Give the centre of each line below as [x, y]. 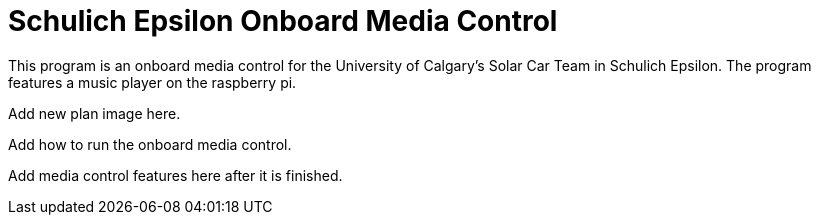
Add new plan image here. [94, 113]
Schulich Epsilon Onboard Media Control [283, 21]
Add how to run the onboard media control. [150, 144]
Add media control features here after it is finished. [175, 175]
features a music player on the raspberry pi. [152, 82]
